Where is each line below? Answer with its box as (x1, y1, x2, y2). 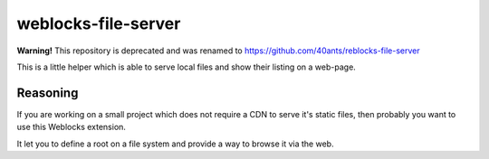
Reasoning (16, 85, 79, 100)
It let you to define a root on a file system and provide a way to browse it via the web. (16, 138, 334, 149)
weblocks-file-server (16, 14, 181, 33)
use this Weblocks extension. (16, 122, 127, 133)
